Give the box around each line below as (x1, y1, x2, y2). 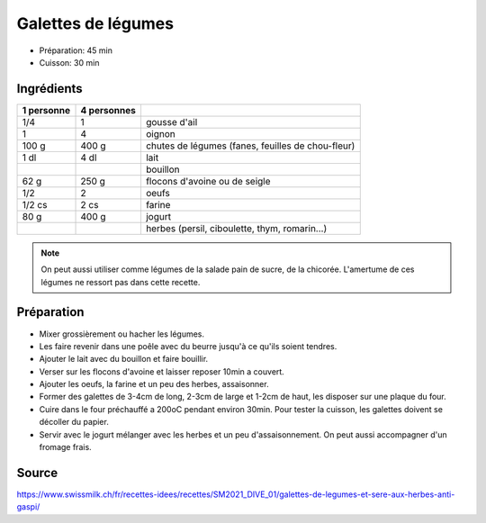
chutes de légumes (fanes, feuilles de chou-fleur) (145, 140, 355, 152)
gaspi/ (16, 501, 40, 512)
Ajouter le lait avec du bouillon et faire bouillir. (39, 354, 209, 365)
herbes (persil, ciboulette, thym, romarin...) (145, 221, 328, 234)
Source (16, 464, 58, 481)
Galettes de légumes (16, 14, 175, 33)
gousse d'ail (145, 115, 198, 128)
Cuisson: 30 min (39, 57, 100, 68)
